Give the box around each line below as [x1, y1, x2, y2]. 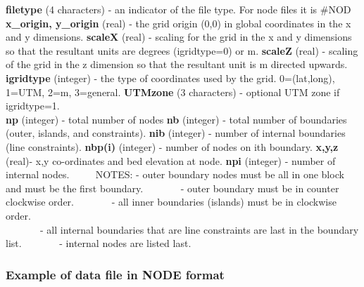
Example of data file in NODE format [6, 265, 225, 283]
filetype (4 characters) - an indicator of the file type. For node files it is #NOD [6, 2, 351, 16]
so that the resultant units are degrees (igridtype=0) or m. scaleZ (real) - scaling [6, 43, 358, 58]
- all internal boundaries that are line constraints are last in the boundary [39, 222, 359, 236]
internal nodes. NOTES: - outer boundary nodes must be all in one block [6, 167, 344, 182]
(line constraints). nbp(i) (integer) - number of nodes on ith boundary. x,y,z [6, 139, 339, 154]
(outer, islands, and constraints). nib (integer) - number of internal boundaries [6, 126, 346, 140]
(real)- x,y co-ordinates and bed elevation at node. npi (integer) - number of [6, 153, 336, 168]
